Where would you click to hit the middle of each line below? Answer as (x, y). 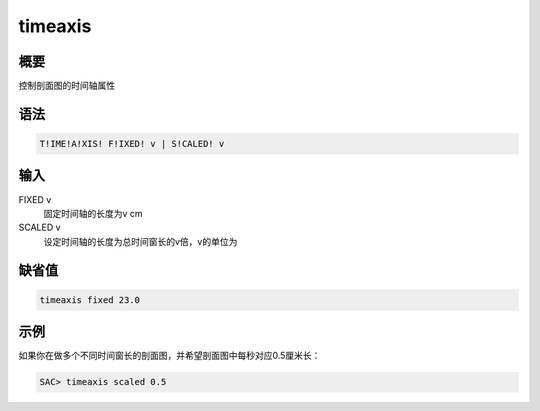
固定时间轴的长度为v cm (93, 213)
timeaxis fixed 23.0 (89, 299)
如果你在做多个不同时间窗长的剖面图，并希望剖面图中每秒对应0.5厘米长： (169, 356)
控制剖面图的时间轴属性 (66, 86)
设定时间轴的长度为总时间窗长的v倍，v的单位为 (140, 241)
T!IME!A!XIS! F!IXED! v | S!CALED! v (132, 144)
